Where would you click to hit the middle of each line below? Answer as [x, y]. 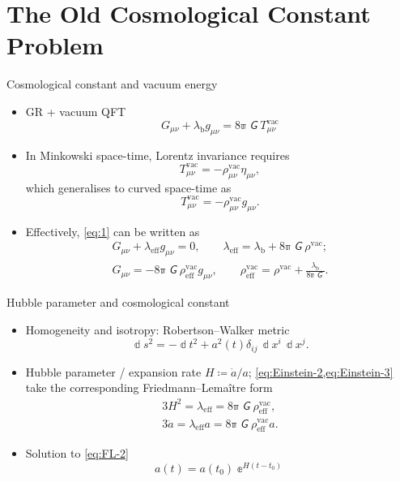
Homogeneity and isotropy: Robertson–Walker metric [157, 329]
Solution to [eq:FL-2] [77, 453]
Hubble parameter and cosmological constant [118, 302]
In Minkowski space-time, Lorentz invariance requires [157, 155]
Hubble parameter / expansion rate [113, 371]
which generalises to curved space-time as [128, 187]
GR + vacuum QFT [76, 111]
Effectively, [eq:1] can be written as [113, 231]
